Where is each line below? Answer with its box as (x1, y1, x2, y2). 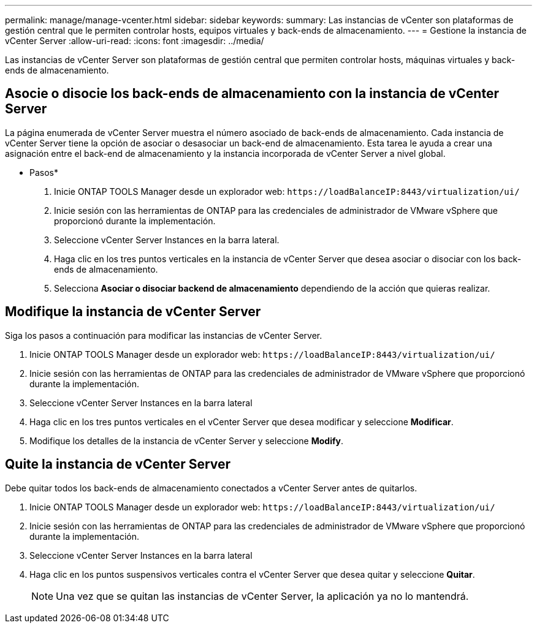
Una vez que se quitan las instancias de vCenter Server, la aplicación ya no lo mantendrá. (56, 589, 469, 602)
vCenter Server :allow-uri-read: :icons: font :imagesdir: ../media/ (5, 36, 264, 46)
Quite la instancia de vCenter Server (5, 456, 231, 472)
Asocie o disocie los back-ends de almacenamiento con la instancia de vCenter (5, 86, 499, 102)
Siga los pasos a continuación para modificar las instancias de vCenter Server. (5, 330, 322, 341)
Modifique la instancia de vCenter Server (5, 304, 261, 320)
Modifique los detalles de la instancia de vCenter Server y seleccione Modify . (29, 435, 344, 446)
